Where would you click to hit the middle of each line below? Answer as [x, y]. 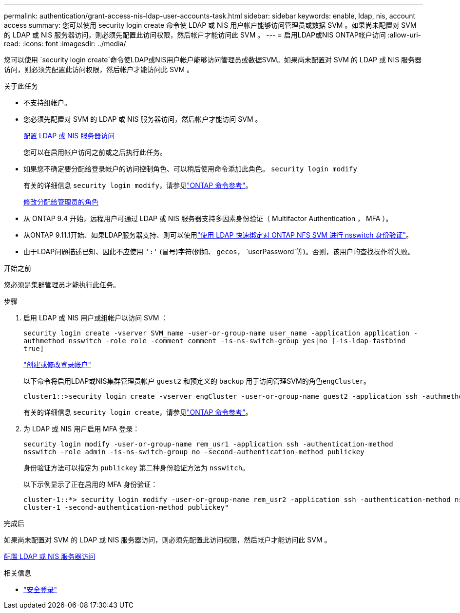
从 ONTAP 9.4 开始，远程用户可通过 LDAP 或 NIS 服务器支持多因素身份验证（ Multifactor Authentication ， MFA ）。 [208, 218]
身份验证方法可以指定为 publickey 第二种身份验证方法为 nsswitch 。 [136, 468]
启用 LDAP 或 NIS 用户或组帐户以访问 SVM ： [96, 318]
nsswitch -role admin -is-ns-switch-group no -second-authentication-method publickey [194, 452]
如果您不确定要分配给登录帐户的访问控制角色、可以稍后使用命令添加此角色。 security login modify [190, 169]
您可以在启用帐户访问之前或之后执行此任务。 [95, 152]
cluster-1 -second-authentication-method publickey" [126, 507]
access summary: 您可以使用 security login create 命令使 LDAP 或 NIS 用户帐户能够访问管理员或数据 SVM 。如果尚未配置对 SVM [210, 25]
